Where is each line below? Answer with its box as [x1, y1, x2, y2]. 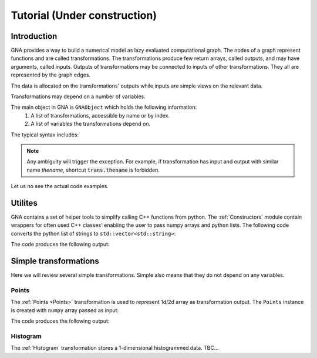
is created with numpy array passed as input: [11, 306, 119, 314]
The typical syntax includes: [11, 131, 79, 138]
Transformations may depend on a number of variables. [11, 93, 146, 100]
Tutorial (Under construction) [11, 9, 157, 22]
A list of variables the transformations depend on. [31, 121, 151, 128]
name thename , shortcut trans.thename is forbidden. [26, 166, 160, 173]
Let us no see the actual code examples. [11, 183, 109, 190]
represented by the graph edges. [11, 71, 91, 79]
